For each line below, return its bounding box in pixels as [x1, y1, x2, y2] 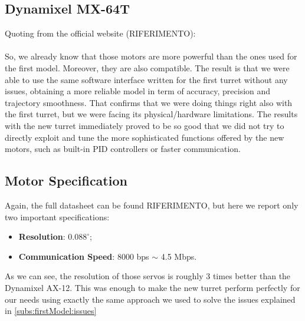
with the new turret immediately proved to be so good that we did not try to [5, 119, 284, 131]
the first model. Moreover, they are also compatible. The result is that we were [5, 61, 290, 74]
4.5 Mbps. [160, 250, 197, 262]
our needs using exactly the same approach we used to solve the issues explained [5, 293, 296, 305]
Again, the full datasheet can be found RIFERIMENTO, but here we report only [5, 198, 299, 211]
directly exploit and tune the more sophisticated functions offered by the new [5, 131, 284, 143]
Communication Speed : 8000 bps [18, 250, 149, 262]
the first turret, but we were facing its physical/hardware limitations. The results [5, 108, 298, 120]
